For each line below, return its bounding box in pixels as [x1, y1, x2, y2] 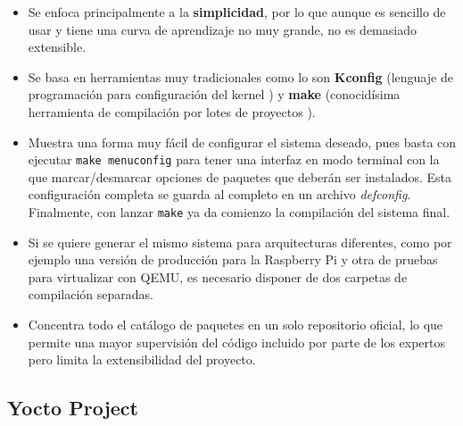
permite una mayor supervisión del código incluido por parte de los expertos [28, 332, 446, 351]
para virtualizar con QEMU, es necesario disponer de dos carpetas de [28, 267, 408, 286]
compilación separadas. [28, 285, 153, 304]
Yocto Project [7, 394, 138, 422]
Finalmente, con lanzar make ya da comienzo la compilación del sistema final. [28, 203, 451, 221]
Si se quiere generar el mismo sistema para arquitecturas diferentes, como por [28, 232, 452, 251]
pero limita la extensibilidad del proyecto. [28, 350, 256, 369]
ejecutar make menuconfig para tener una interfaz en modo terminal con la [28, 150, 440, 169]
